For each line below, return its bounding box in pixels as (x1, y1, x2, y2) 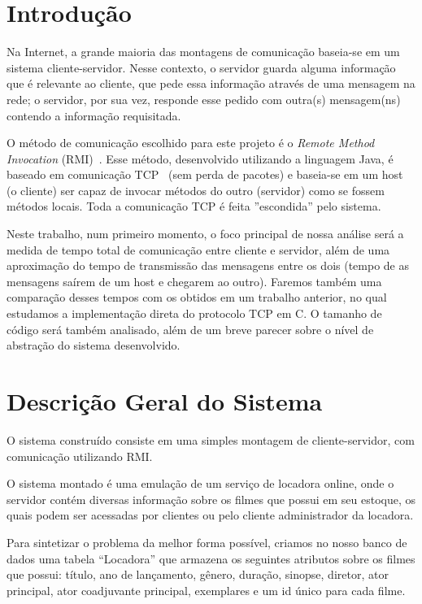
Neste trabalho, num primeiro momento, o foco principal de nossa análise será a (7, 225, 404, 242)
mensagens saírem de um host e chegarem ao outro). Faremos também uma (7, 272, 382, 289)
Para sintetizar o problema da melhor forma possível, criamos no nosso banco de (7, 533, 407, 550)
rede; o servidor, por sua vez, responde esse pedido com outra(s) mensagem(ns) (7, 90, 401, 107)
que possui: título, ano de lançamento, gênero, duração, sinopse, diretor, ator (7, 566, 389, 583)
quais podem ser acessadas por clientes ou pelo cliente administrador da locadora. (7, 506, 414, 524)
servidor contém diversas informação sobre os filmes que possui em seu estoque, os (7, 490, 416, 507)
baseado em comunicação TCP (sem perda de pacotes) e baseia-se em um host (7, 166, 403, 183)
